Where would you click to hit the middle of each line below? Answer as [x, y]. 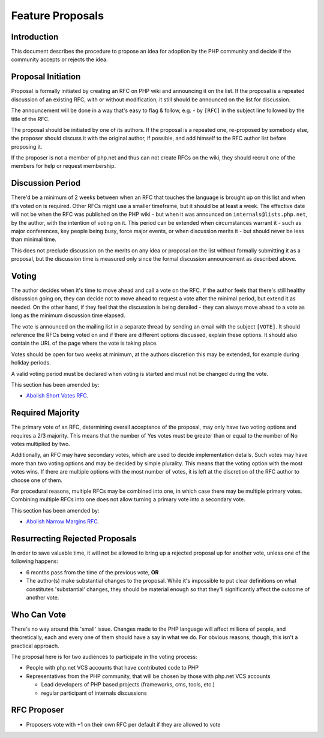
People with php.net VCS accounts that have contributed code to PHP [112, 668]
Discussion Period [46, 183]
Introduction [35, 37]
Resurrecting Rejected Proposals [74, 539]
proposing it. [27, 146]
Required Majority [46, 413]
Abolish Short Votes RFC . [57, 396]
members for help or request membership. [64, 166]
